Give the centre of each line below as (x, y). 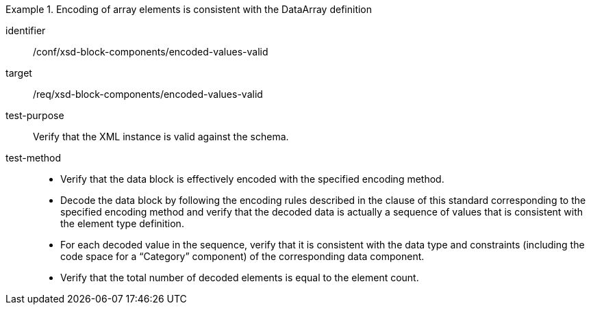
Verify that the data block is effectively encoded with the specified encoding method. (252, 179)
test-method (33, 158)
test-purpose (35, 115)
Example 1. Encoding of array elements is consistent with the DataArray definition (189, 9)
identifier (26, 30)
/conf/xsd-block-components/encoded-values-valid (151, 52)
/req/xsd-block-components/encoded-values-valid (148, 94)
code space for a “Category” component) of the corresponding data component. (242, 256)
